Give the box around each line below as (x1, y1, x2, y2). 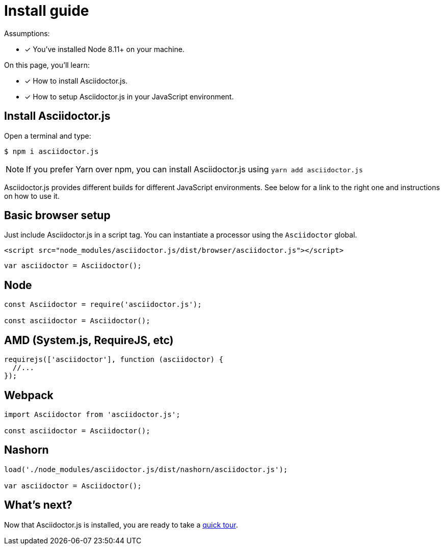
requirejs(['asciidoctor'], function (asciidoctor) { (4, 355, 223, 364)
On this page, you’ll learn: (4, 60, 90, 69)
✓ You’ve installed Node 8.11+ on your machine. (24, 44, 185, 54)
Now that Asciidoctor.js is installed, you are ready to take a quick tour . (4, 520, 238, 529)
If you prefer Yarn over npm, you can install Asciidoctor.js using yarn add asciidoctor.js (26, 164, 363, 174)
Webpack (4, 388, 54, 402)
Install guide (4, 2, 89, 19)
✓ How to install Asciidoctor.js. (24, 76, 128, 85)
